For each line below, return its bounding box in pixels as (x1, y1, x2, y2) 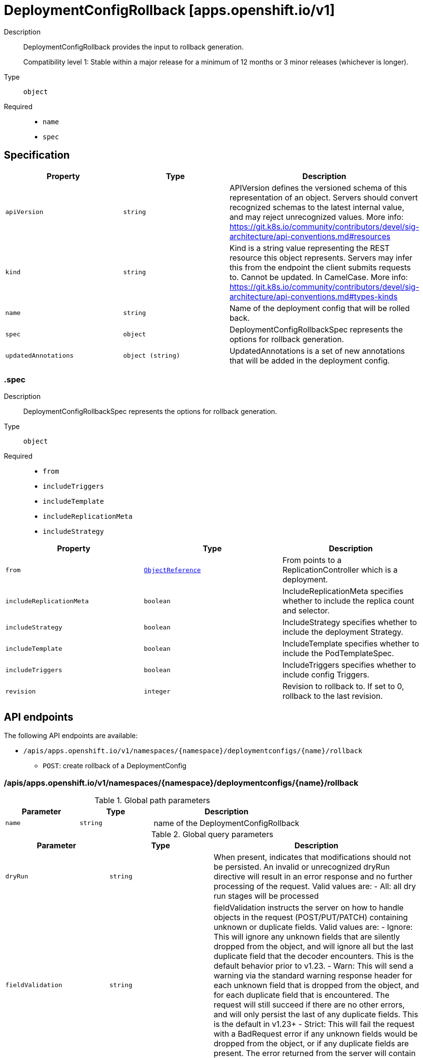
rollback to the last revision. (282, 691, 383, 701)
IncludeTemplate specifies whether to (282, 639, 419, 649)
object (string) (123, 352, 180, 360)
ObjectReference (143, 566, 201, 574)
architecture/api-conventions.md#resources (229, 231, 391, 241)
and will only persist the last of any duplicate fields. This (214, 1009, 418, 1019)
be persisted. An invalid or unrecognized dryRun (214, 861, 390, 872)
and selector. (282, 606, 330, 616)
